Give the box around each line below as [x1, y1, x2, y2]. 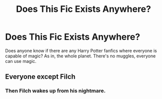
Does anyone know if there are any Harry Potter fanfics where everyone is [5, 48, 158, 53]
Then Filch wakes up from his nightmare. [5, 88, 106, 95]
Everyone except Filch [5, 73, 76, 81]
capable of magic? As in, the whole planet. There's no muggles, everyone [5, 53, 156, 59]
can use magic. [5, 58, 37, 64]
